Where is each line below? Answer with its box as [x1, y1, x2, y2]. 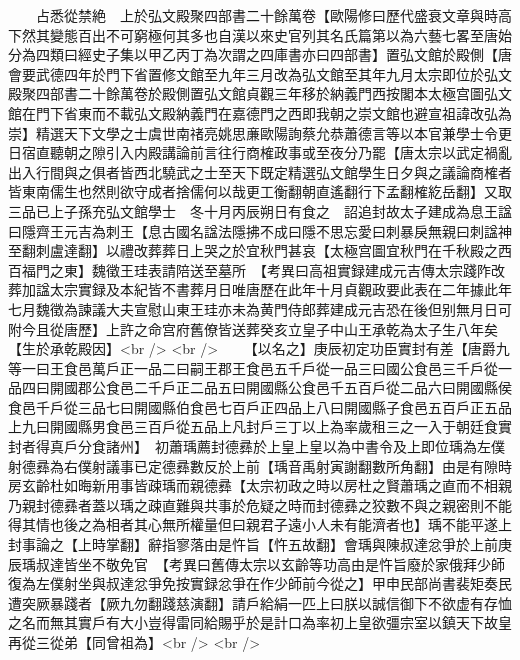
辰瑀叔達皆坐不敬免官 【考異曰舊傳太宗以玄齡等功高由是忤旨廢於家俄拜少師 [8, 553, 505, 574]
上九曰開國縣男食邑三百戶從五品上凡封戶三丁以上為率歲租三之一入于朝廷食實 [8, 416, 512, 437]
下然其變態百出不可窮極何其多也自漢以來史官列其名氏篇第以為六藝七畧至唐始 [8, 24, 512, 45]
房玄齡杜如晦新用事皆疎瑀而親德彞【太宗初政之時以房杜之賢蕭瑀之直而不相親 [8, 475, 512, 496]
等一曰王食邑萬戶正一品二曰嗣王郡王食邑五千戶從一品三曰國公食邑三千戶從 [8, 357, 498, 378]
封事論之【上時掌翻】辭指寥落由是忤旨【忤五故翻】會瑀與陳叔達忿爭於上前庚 [8, 534, 512, 555]
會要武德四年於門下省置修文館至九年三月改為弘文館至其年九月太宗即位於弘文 [8, 63, 512, 84]
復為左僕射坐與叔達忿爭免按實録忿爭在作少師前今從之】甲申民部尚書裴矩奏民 [8, 573, 512, 594]
